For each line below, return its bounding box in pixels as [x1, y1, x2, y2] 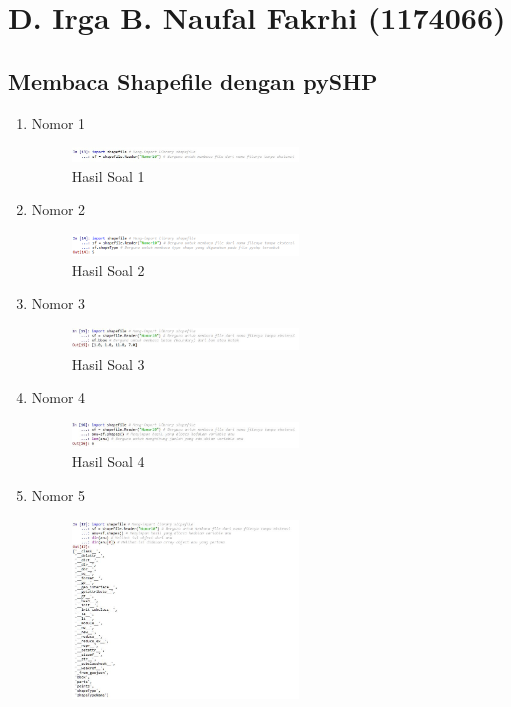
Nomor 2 [31, 199, 86, 220]
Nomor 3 [31, 293, 86, 314]
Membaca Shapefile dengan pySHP [8, 65, 378, 96]
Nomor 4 [31, 387, 86, 408]
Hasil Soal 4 [71, 451, 145, 472]
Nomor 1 [31, 112, 86, 133]
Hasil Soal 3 [71, 353, 145, 374]
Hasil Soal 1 [71, 165, 145, 186]
